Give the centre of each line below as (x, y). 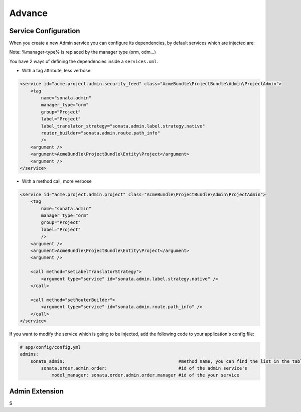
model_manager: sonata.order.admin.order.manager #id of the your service (145, 375)
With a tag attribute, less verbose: (57, 71)
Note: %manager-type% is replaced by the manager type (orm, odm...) (83, 52)
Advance (28, 13)
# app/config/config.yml (50, 347)
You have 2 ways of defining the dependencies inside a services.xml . (84, 61)
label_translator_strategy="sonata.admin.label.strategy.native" (123, 126)
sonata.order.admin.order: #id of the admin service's (144, 368)
